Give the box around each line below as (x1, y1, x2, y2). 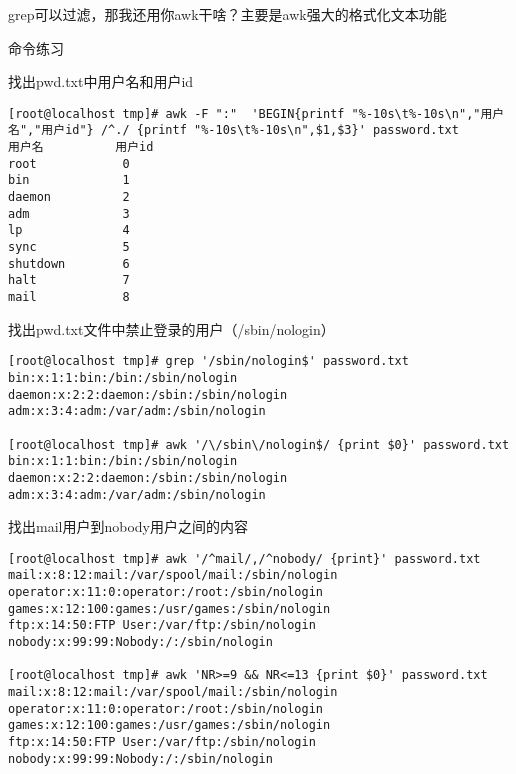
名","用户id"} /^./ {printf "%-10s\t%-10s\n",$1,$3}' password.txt (8, 123, 459, 138)
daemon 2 (8, 190, 130, 205)
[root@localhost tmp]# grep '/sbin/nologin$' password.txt (8, 354, 409, 369)
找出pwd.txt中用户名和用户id (8, 71, 194, 92)
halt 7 (8, 273, 130, 288)
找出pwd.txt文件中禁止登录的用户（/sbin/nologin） (8, 318, 335, 339)
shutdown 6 (8, 256, 130, 271)
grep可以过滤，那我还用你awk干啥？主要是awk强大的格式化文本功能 (8, 4, 447, 24)
